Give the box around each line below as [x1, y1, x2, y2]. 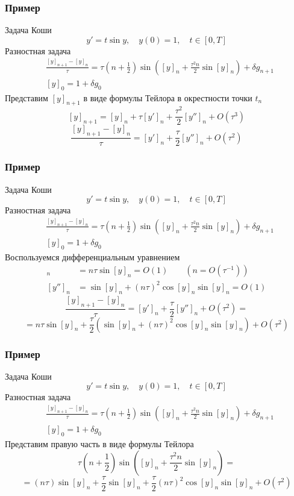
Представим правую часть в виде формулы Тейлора [5, 438, 194, 450]
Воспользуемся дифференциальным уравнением [5, 250, 180, 263]
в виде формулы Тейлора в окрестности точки [83, 91, 252, 104]
